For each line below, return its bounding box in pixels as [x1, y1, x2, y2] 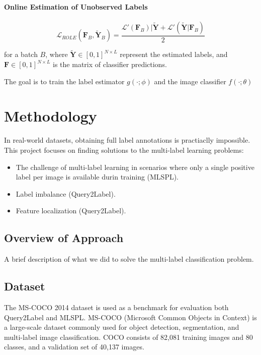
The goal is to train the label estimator [4, 76, 125, 86]
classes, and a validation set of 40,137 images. [4, 341, 144, 352]
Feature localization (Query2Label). [16, 205, 126, 216]
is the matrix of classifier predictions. [53, 59, 167, 70]
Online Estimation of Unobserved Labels [4, 1, 148, 12]
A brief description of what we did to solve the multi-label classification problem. [4, 254, 254, 264]
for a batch [4, 49, 38, 60]
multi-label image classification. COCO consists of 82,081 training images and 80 [4, 331, 253, 342]
